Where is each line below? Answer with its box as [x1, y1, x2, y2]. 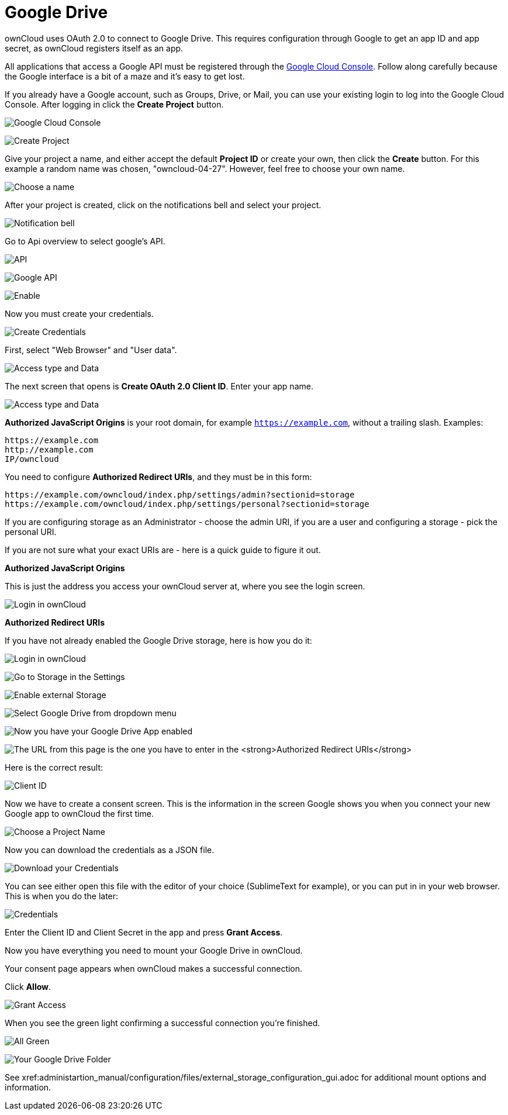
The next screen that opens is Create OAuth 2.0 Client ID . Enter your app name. [5, 381, 313, 391]
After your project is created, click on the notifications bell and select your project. [5, 199, 322, 210]
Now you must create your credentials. [5, 308, 154, 319]
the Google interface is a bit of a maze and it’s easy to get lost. [5, 71, 245, 81]
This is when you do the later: [5, 890, 119, 901]
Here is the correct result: [5, 762, 103, 772]
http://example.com [5, 444, 94, 454]
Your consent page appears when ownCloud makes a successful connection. [5, 963, 303, 974]
